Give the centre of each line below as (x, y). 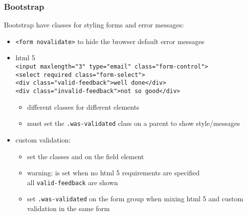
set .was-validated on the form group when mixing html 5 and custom (135, 199)
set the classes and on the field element (86, 156)
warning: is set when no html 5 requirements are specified (113, 173)
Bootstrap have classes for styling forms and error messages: (94, 25)
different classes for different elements (83, 107)
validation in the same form (68, 208)
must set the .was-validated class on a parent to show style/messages (134, 123)
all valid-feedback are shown (73, 182)
